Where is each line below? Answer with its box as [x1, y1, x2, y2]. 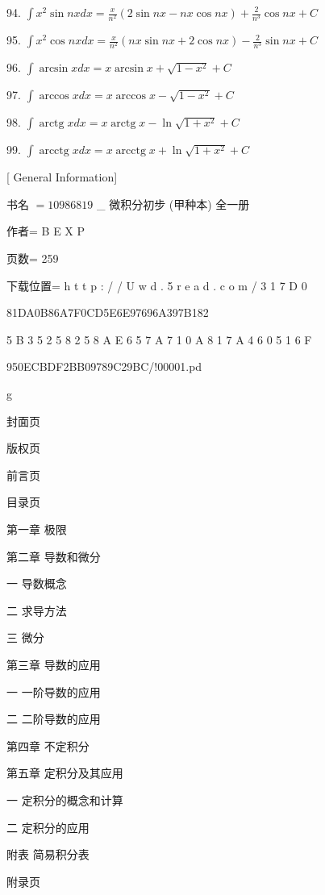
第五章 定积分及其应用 [6, 764, 123, 781]
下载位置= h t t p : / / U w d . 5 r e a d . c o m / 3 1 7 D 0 [6, 277, 307, 293]
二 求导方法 [6, 602, 67, 618]
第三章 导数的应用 [6, 656, 101, 672]
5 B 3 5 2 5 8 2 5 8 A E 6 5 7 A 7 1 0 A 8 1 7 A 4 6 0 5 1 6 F [6, 331, 312, 348]
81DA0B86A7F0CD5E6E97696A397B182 [6, 304, 209, 321]
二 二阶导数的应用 [6, 710, 101, 727]
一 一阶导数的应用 [6, 683, 101, 700]
